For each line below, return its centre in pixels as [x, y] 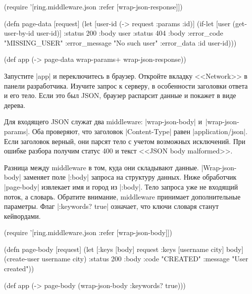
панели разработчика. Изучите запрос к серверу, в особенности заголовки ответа [126, 85]
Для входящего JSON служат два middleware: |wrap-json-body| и [103, 122]
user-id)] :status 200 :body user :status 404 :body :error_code [130, 33]
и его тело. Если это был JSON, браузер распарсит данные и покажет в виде [120, 95]
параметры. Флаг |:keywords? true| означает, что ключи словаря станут [111, 206]
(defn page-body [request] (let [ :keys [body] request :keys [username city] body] [124, 249]
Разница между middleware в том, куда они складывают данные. [101, 167]
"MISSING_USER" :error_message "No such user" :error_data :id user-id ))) [120, 42]
